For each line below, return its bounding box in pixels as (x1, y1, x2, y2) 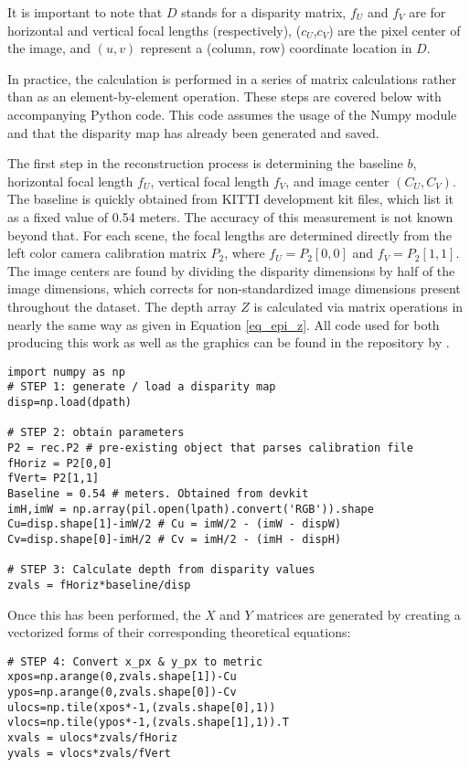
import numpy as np (7, 365, 125, 378)
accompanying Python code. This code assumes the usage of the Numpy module (7, 104, 457, 123)
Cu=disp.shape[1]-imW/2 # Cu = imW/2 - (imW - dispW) (7, 517, 342, 531)
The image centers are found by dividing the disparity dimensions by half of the (7, 261, 455, 280)
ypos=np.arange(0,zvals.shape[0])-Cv (7, 686, 237, 699)
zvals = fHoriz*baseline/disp (7, 578, 191, 591)
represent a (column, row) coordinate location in (140, 38, 412, 58)
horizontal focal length (7, 171, 134, 190)
